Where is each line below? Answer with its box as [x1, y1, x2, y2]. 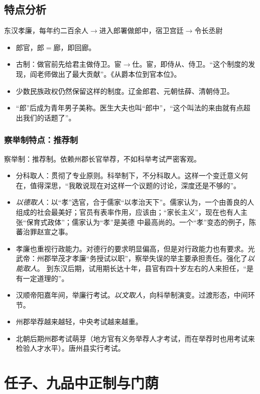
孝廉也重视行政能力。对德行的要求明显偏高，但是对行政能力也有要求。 [16, 243, 248, 253]
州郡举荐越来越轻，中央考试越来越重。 [16, 316, 143, 327]
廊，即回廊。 [53, 42, 96, 52]
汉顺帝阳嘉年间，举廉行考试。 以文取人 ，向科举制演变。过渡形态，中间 [16, 290, 248, 300]
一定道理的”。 [23, 273, 69, 283]
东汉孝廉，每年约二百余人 [4, 25, 88, 36]
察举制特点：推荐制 [4, 134, 78, 146]
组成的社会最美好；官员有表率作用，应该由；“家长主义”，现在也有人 [16, 206, 241, 217]
